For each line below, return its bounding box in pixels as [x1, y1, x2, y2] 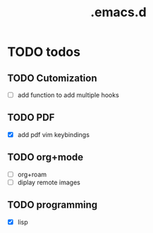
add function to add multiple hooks [17, 91, 120, 99]
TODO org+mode [7, 151, 84, 163]
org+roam [17, 170, 47, 179]
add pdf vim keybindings [17, 130, 90, 138]
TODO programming [7, 199, 98, 211]
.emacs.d [90, 4, 147, 20]
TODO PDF [7, 112, 55, 124]
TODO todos [7, 44, 81, 60]
